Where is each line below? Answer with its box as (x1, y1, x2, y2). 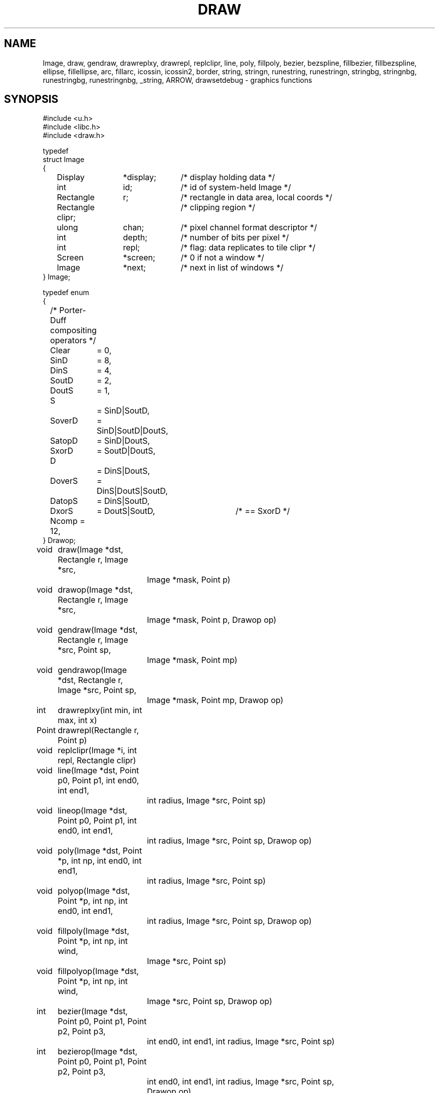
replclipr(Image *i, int (58, 745, 137, 756)
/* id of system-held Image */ (180, 182, 291, 193)
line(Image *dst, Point (58, 765, 139, 776)
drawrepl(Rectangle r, (58, 725, 139, 736)
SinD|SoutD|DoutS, (96, 426, 168, 436)
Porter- (59, 305, 86, 316)
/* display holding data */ (180, 172, 275, 183)
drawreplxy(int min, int (58, 705, 142, 716)
